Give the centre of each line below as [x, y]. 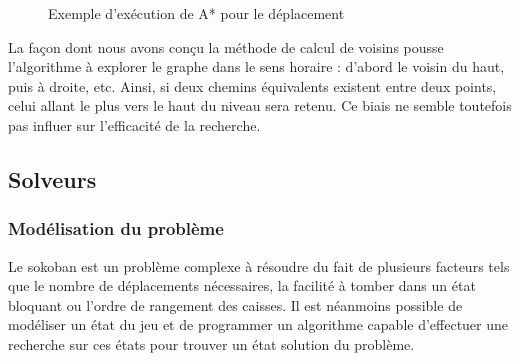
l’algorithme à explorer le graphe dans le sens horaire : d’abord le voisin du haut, [256, 66]
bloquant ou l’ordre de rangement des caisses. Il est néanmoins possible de [235, 304]
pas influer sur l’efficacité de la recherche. [134, 124]
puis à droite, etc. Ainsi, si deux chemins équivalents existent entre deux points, [252, 85]
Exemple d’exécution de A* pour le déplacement [196, 13]
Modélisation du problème [116, 228]
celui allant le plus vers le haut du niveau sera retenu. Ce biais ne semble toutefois [260, 105]
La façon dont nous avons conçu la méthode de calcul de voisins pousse [226, 46]
